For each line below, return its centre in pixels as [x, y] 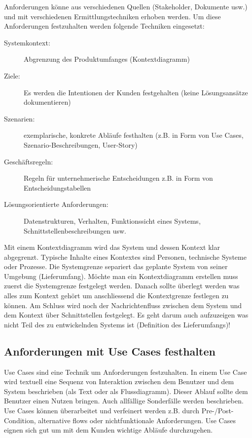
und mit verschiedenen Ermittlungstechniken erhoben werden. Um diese [112, 16]
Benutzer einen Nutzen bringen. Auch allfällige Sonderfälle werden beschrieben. [124, 401]
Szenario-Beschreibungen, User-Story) [81, 144]
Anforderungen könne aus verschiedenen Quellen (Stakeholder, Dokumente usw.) [126, 6]
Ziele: [12, 75]
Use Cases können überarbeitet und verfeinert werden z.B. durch [102, 411]
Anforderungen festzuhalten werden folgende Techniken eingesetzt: [104, 26]
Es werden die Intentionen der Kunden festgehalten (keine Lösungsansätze [136, 92]
